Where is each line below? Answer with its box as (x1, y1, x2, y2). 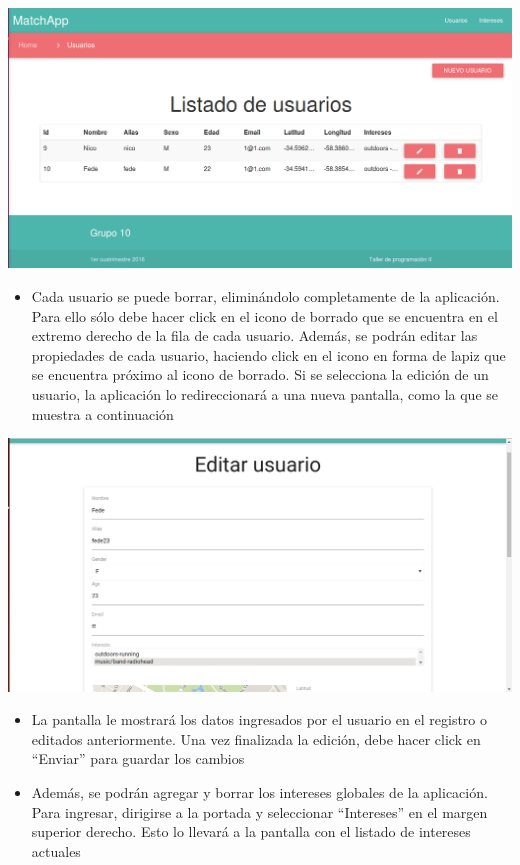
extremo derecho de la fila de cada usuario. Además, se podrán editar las (31, 325, 478, 346)
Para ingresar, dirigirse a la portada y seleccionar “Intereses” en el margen (31, 801, 488, 822)
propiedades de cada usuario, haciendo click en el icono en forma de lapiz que (31, 344, 506, 365)
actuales (31, 840, 81, 861)
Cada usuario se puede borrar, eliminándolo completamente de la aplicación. (31, 285, 500, 306)
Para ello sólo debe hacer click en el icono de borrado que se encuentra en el (31, 305, 498, 326)
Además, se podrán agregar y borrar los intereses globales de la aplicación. (31, 781, 488, 802)
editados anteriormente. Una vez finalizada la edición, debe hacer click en (31, 728, 481, 749)
